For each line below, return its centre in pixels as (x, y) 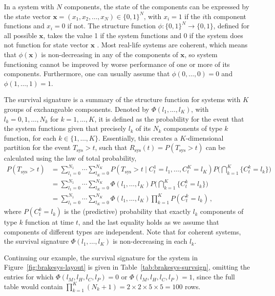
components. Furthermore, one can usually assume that (87, 74)
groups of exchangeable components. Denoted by (77, 109)
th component (226, 16)
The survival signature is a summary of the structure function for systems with (122, 99)
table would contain (33, 286)
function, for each (30, 137)
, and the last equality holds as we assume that (149, 222)
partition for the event (37, 147)
